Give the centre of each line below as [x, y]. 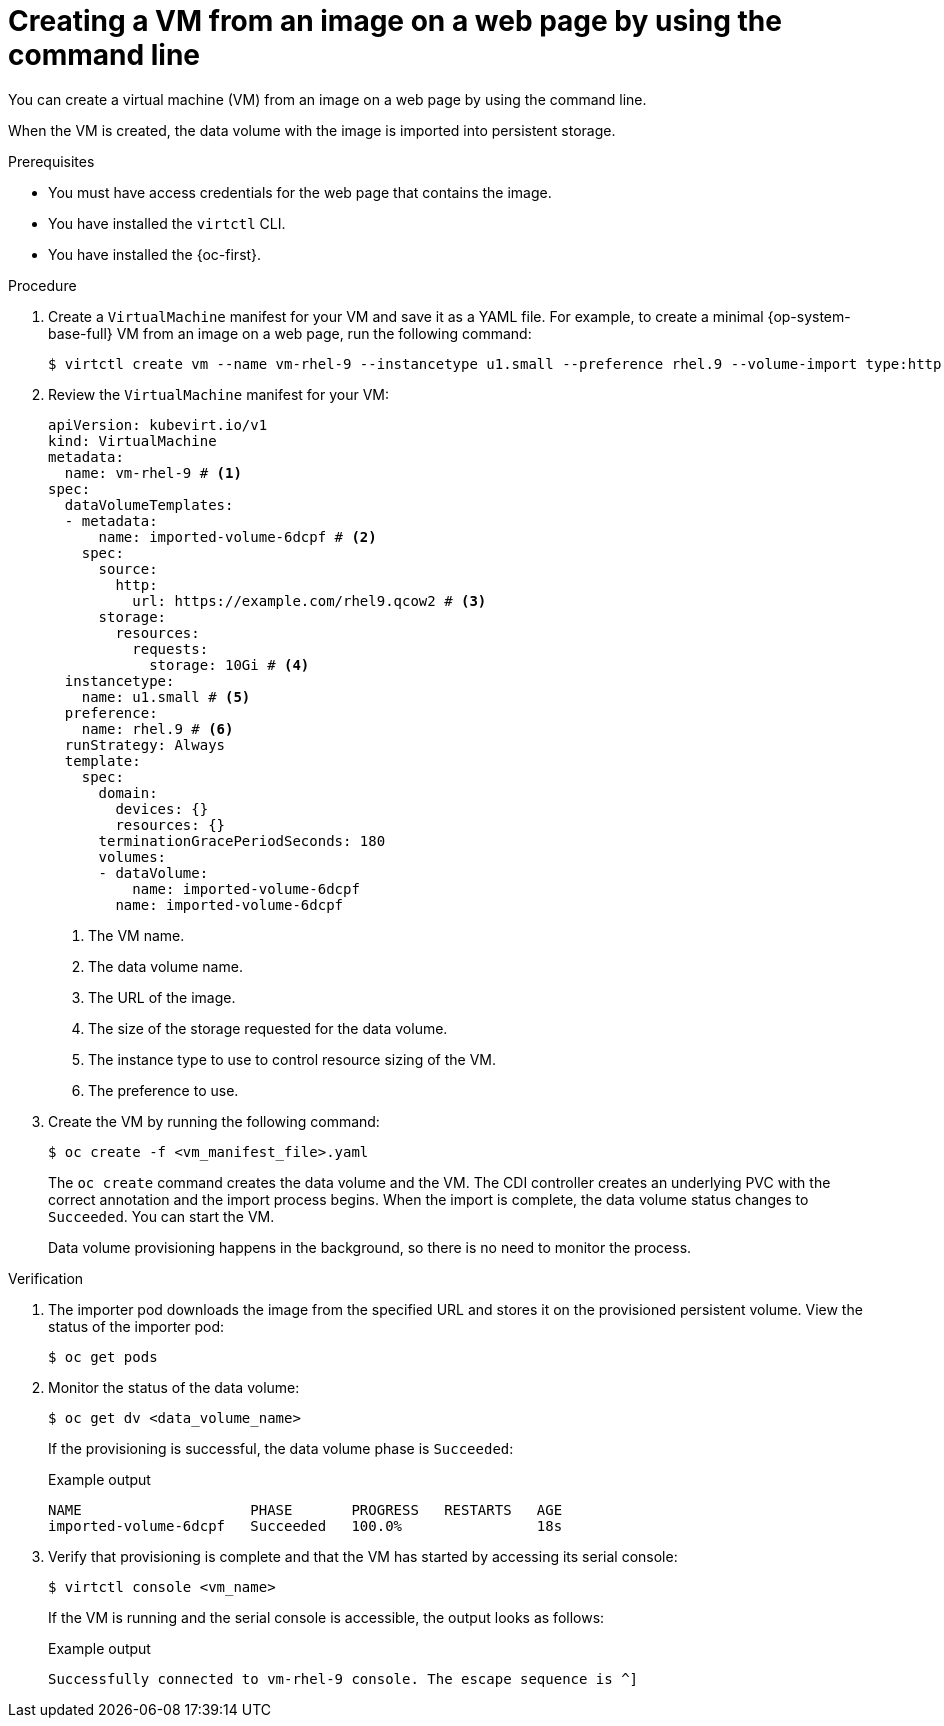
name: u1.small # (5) [166, 696]
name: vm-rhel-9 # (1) [153, 472]
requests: [170, 648]
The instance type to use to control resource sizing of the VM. [292, 1059]
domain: [128, 792]
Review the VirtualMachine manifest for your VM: [218, 394]
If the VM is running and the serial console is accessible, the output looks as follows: [326, 1617]
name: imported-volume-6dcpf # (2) [237, 536]
